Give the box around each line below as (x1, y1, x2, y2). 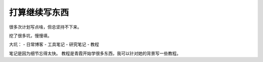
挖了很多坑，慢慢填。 (9, 33, 52, 38)
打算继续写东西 (9, 7, 69, 18)
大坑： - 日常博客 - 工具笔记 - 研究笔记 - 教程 (9, 41, 99, 48)
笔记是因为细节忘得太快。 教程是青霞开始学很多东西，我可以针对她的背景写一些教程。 (9, 50, 181, 56)
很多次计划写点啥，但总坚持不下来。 (9, 24, 82, 30)
